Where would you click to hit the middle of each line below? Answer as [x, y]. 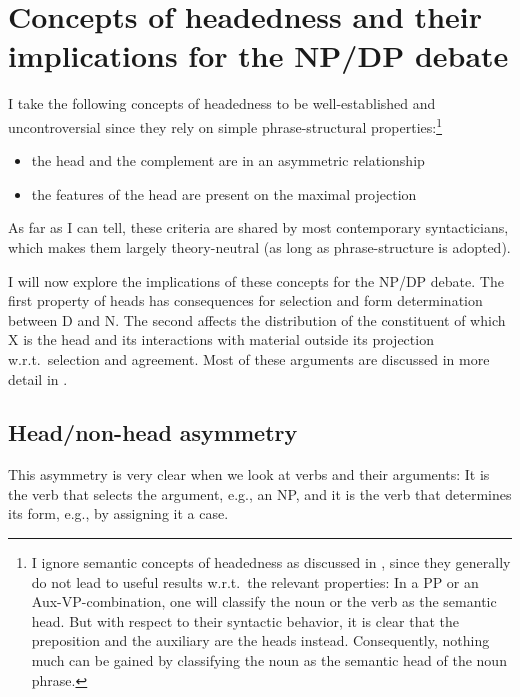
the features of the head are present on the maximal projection [224, 193]
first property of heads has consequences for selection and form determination [245, 300]
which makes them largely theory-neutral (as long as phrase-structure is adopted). [259, 246]
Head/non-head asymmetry [153, 432]
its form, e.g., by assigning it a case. [118, 513]
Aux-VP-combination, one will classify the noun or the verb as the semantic [264, 601]
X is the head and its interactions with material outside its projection [221, 339]
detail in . [38, 378]
